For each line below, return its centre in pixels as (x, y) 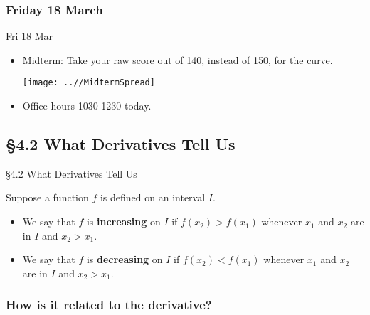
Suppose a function (47, 197)
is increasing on (123, 221)
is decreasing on (125, 259)
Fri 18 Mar (30, 36)
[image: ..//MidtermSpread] (89, 83)
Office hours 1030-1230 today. (87, 106)
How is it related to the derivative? (109, 305)
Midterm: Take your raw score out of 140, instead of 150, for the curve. (178, 59)
